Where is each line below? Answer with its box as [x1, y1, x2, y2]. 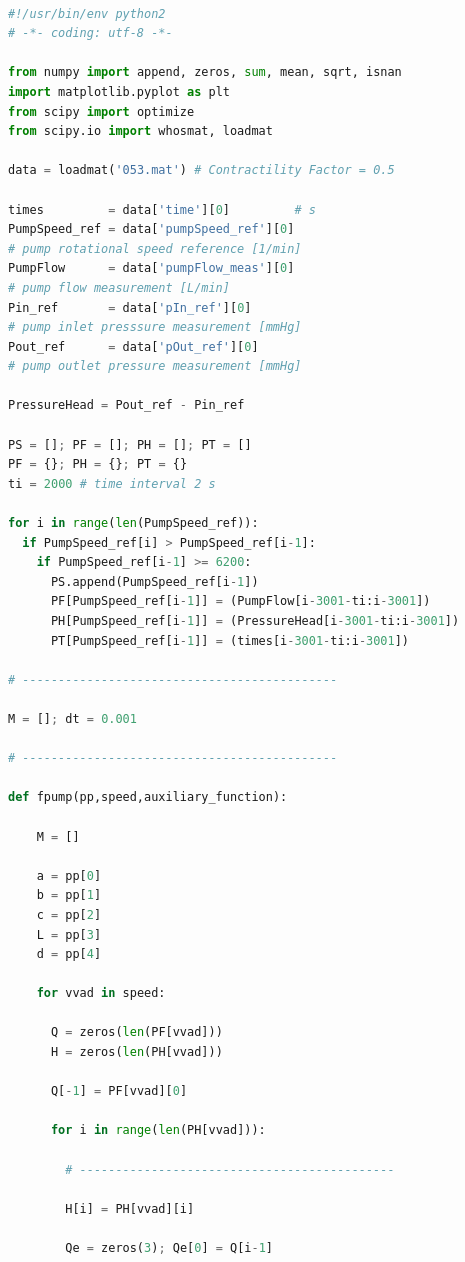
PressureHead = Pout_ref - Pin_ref [8, 398, 245, 413]
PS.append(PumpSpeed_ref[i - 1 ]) [50, 574, 259, 589]
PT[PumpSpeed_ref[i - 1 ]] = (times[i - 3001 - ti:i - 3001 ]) [50, 633, 410, 648]
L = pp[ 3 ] [36, 927, 102, 942]
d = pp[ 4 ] [36, 947, 102, 962]
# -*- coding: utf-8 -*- [8, 26, 173, 41]
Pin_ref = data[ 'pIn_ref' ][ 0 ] [8, 300, 252, 315]
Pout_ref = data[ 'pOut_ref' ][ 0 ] [8, 339, 259, 354]
